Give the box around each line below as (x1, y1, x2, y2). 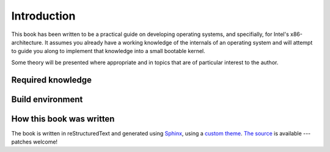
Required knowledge (11, 74, 92, 85)
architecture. (11, 38, 44, 46)
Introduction (11, 9, 76, 23)
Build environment (11, 94, 83, 104)
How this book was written (11, 114, 115, 124)
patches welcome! (11, 138, 58, 146)
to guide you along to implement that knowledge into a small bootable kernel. (11, 48, 206, 55)
